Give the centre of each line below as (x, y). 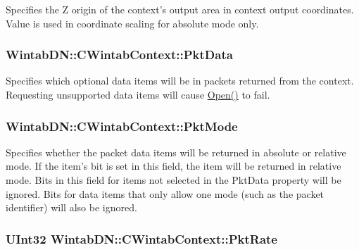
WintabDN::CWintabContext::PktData (119, 55)
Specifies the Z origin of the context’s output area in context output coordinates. (180, 9)
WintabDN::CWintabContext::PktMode (122, 126)
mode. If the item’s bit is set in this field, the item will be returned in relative (174, 166)
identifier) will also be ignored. (71, 207)
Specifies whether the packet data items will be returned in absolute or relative (176, 152)
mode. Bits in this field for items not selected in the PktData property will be (174, 180)
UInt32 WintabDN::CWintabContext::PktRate (141, 238)
